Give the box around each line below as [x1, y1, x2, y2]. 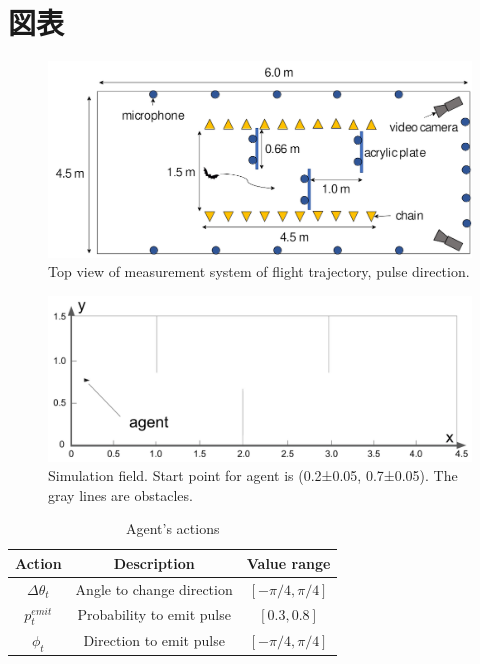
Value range [246, 552, 331, 573]
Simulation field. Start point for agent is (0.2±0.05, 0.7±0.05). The [48, 465, 458, 486]
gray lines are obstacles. [48, 484, 193, 505]
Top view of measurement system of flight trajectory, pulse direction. [48, 261, 470, 282]
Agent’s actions [125, 518, 220, 539]
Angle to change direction [75, 578, 233, 599]
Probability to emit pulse [77, 604, 231, 625]
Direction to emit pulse [83, 630, 225, 651]
